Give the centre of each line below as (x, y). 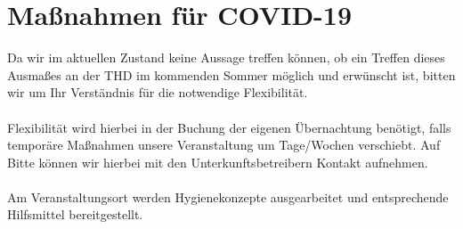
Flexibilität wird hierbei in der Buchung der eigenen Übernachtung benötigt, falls (229, 127)
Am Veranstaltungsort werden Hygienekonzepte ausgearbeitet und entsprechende (228, 196)
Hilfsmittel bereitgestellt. (75, 214)
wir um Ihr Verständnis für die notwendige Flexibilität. (158, 92)
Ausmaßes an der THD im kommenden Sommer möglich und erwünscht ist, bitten (231, 74)
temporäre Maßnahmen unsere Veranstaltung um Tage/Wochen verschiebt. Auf (224, 145)
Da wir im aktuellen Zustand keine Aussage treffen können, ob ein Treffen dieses (226, 57)
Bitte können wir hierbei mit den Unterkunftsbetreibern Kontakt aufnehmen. (218, 162)
